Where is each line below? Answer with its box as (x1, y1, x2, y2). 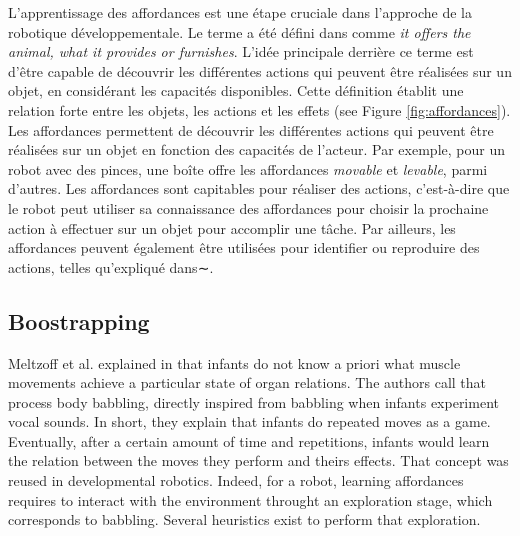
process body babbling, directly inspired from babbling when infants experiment (8, 391, 499, 412)
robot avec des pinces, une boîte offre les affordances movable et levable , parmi (8, 158, 488, 179)
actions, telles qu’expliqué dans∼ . (8, 256, 214, 277)
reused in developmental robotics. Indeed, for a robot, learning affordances (8, 470, 464, 491)
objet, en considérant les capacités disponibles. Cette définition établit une (8, 80, 464, 101)
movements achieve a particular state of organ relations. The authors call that (8, 372, 487, 393)
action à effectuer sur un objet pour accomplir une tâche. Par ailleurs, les (8, 217, 456, 238)
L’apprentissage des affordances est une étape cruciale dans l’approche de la (8, 2, 472, 22)
